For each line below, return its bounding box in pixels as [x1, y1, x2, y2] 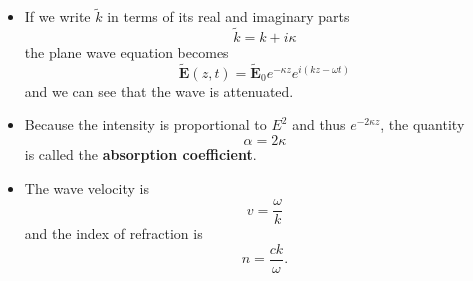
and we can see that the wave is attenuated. [24, 80, 294, 101]
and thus [292, 114, 346, 135]
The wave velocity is [24, 177, 149, 198]
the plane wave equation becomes [24, 42, 229, 63]
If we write [24, 6, 91, 27]
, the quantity [380, 114, 465, 135]
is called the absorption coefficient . [24, 144, 257, 165]
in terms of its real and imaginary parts [107, 6, 350, 27]
